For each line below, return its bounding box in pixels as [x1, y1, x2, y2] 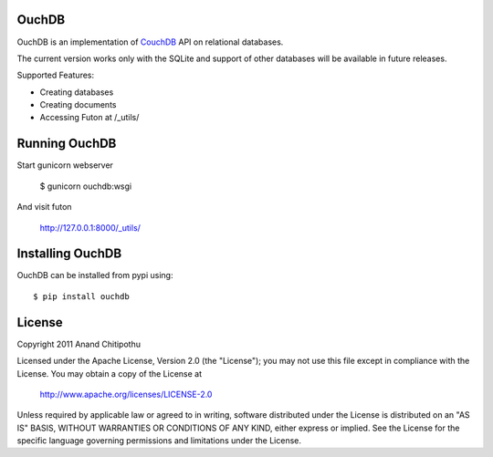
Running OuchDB [16, 136, 117, 151]
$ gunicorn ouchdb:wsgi [39, 181, 132, 192]
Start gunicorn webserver [16, 160, 114, 171]
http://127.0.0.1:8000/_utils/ [39, 222, 142, 233]
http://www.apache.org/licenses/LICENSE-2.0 [39, 389, 213, 400]
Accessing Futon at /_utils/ [39, 112, 140, 123]
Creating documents [39, 99, 117, 110]
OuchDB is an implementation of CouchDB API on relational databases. [16, 36, 284, 47]
